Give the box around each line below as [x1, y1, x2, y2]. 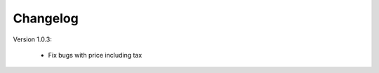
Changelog [13, 11, 79, 26]
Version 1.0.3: [13, 35, 52, 44]
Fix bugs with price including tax [48, 51, 142, 59]
